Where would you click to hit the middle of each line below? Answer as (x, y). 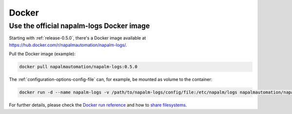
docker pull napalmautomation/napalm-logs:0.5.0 (78, 67)
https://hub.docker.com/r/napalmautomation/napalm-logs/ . (68, 45)
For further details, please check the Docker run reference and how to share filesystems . (98, 105)
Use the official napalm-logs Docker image (80, 26)
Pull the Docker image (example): (42, 54)
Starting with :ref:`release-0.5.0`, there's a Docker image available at (77, 38)
